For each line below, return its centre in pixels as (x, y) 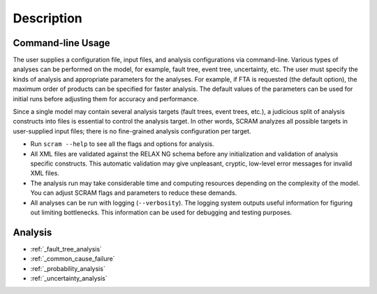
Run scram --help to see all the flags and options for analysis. (122, 144)
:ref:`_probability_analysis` (68, 268)
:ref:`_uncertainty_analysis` (69, 278)
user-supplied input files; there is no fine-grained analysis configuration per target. (132, 131)
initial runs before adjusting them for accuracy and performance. (106, 98)
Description (48, 18)
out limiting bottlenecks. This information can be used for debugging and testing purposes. (161, 212)
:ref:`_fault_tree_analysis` (66, 249)
